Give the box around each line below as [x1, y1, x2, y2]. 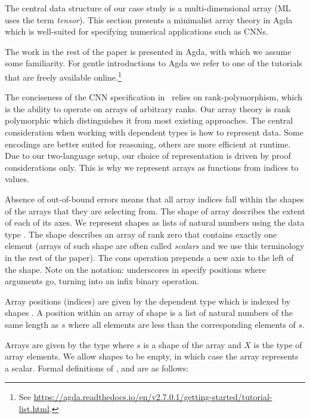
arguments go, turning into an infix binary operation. [5, 275, 199, 287]
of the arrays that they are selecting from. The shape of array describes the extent [5, 204, 305, 217]
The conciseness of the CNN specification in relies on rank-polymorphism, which [5, 91, 303, 103]
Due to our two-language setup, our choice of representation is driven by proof [5, 149, 291, 162]
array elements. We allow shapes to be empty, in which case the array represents [5, 350, 299, 362]
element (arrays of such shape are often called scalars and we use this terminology [5, 239, 305, 252]
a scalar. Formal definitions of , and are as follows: [5, 361, 189, 374]
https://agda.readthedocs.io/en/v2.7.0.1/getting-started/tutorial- [33, 391, 272, 403]
